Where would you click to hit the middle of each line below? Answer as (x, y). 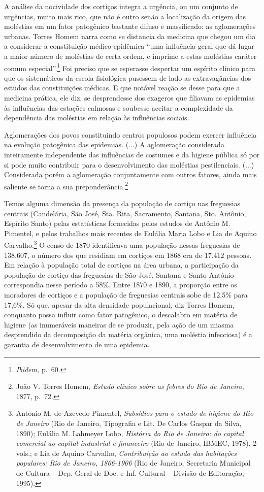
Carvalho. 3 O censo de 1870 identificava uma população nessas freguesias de (122, 244)
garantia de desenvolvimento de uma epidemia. (77, 344)
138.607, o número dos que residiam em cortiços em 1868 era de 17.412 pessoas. (128, 255)
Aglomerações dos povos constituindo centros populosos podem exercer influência (130, 134)
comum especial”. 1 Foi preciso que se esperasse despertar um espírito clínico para (130, 67)
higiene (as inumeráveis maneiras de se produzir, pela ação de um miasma (119, 324)
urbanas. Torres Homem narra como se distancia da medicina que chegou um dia (130, 36)
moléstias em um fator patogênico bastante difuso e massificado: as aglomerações (130, 26)
